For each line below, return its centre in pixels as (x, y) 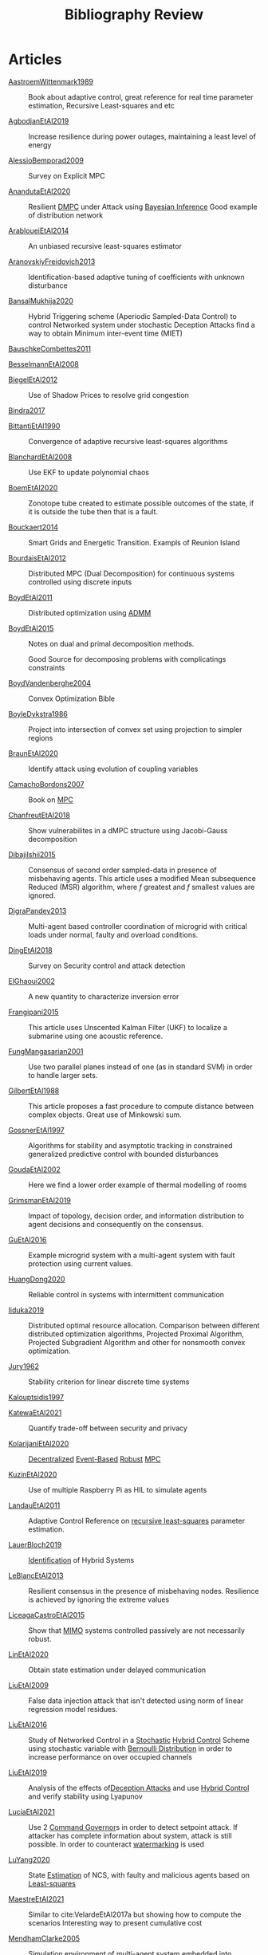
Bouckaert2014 (33, 527)
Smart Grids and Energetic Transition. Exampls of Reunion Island (134, 542)
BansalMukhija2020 (41, 301)
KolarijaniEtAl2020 (39, 1443)
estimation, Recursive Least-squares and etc (102, 105)
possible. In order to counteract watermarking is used (116, 1844)
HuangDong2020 (37, 1279)
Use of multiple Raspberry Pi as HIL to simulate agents (118, 1489)
